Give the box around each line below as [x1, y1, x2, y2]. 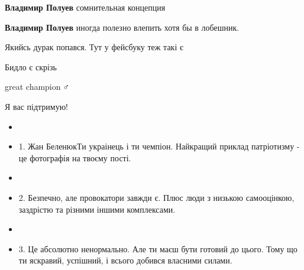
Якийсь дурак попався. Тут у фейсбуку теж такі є [5, 41, 183, 53]
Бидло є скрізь [5, 60, 57, 73]
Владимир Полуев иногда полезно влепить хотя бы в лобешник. [5, 21, 240, 33]
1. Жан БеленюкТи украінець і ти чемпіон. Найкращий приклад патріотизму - [18, 140, 300, 152]
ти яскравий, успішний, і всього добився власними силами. [18, 254, 232, 266]
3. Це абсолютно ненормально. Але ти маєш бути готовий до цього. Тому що [18, 242, 297, 255]
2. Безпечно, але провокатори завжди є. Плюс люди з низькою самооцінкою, [18, 191, 295, 203]
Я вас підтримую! [5, 100, 69, 112]
